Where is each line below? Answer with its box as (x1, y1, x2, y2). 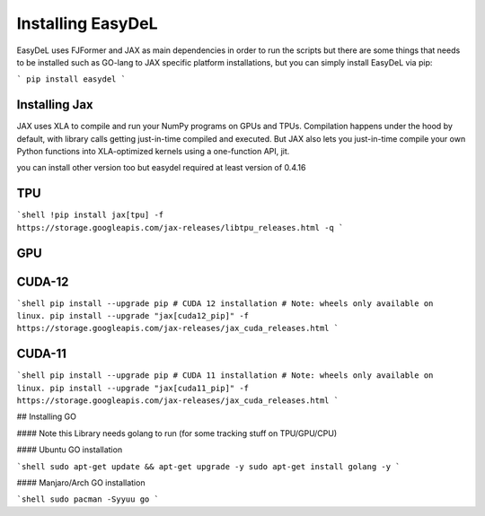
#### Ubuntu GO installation (16, 444, 123, 455)
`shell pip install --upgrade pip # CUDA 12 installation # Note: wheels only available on (16, 298, 434, 309)
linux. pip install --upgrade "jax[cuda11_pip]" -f (16, 382, 250, 393)
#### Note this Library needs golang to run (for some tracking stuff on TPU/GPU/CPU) (16, 427, 338, 439)
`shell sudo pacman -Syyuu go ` (16, 494, 159, 504)
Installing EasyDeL (16, 13, 158, 33)
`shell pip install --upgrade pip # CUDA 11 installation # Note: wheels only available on (16, 371, 434, 380)
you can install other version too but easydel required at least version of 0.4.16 (16, 162, 306, 173)
